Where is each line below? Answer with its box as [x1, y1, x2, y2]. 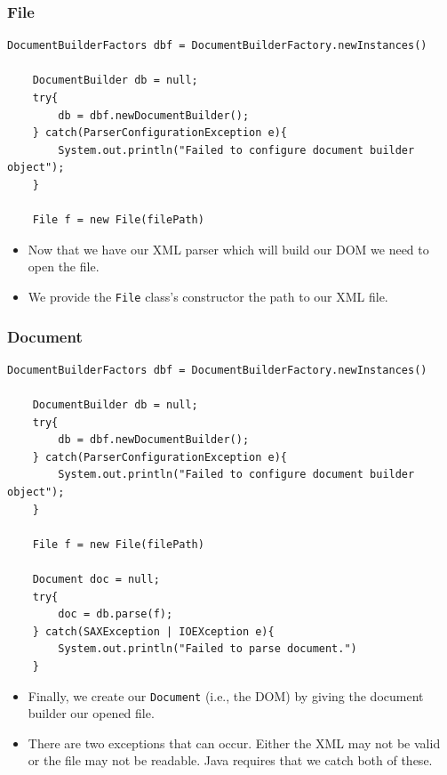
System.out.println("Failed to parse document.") [58, 642, 357, 656]
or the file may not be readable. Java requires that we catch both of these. [28, 751, 433, 770]
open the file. [28, 257, 100, 276]
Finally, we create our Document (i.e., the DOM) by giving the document [28, 686, 424, 705]
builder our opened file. [28, 704, 155, 723]
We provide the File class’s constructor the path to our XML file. [28, 287, 388, 305]
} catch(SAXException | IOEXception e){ [32, 625, 275, 638]
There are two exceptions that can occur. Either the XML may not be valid [28, 733, 441, 752]
